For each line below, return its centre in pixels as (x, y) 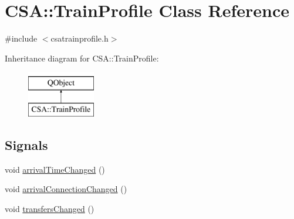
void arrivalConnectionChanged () (66, 189)
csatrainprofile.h (80, 38)
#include (21, 38)
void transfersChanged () (50, 208)
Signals (26, 144)
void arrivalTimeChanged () (55, 169)
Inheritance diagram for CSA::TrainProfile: (82, 58)
